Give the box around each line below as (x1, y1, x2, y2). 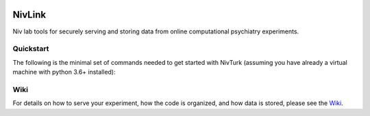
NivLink (12, 9, 47, 20)
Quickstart (12, 44, 49, 54)
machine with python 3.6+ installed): (12, 68, 116, 76)
